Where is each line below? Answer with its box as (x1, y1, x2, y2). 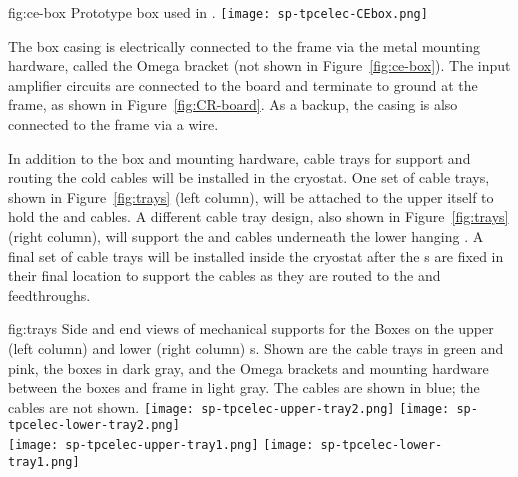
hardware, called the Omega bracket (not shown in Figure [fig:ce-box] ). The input (8, 55, 511, 76)
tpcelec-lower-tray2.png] (8, 418, 180, 433)
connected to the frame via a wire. (8, 114, 219, 135)
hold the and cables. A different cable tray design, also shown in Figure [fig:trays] (8, 206, 509, 227)
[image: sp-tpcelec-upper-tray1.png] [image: (8, 438, 314, 453)
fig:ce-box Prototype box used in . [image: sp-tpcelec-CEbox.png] (8, 2, 428, 22)
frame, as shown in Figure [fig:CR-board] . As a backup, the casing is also (8, 94, 458, 115)
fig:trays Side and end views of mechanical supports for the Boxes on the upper (8, 318, 494, 339)
